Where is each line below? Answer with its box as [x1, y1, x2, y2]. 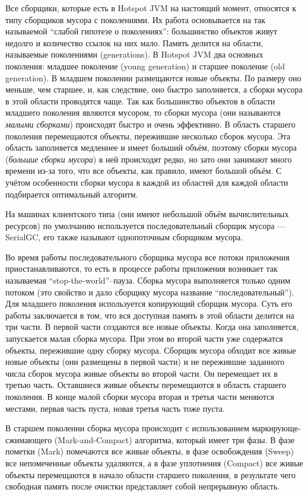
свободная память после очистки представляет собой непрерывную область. [5, 480, 280, 492]
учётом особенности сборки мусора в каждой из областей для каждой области [5, 176, 288, 188]
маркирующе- [252, 422, 301, 434]
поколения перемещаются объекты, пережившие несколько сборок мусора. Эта [5, 129, 291, 142]
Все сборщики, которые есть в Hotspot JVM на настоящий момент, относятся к [5, 2, 296, 14]
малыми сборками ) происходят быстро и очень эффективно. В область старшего [5, 117, 296, 130]
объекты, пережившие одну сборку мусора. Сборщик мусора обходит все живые [5, 344, 296, 356]
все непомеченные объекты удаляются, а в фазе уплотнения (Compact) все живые [5, 456, 303, 469]
